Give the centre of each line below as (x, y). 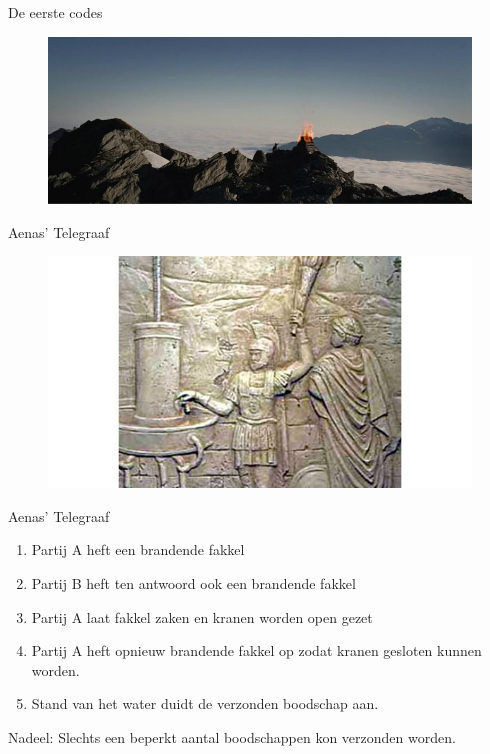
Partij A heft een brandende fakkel (138, 549)
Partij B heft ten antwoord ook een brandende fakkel (193, 582)
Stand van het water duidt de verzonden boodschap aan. (205, 703)
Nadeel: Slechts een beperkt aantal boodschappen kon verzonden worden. (232, 736)
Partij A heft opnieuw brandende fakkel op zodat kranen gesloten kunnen (256, 650)
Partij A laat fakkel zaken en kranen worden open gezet (202, 616)
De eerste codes (55, 12)
